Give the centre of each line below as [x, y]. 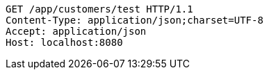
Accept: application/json [76, 31]
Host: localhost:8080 [64, 42]
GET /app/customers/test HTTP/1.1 [99, 9]
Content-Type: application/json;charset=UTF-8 [134, 20]
